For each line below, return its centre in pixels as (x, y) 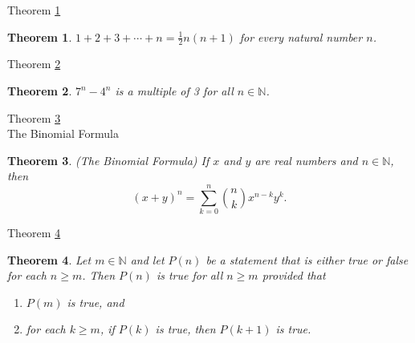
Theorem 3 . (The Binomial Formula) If (108, 160)
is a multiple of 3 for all (174, 91)
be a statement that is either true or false (307, 259)
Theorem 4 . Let (49, 259)
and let (147, 259)
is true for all (189, 275)
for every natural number (301, 36)
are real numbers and (306, 160)
